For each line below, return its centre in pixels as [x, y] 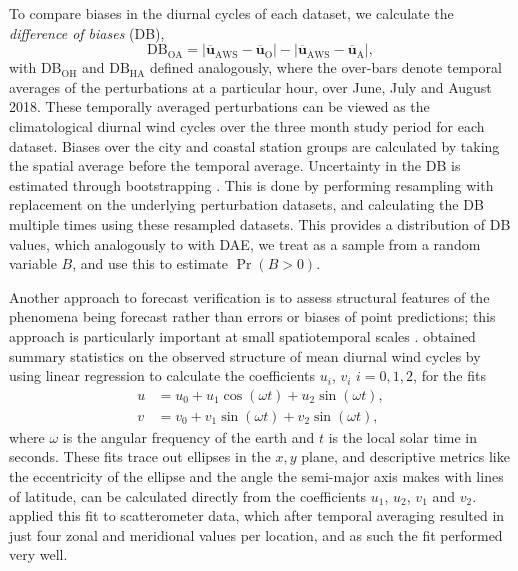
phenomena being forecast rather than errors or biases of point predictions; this [252, 316]
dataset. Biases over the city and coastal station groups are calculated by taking [254, 145]
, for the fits [449, 375]
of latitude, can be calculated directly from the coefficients [188, 495]
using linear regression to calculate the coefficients [162, 375]
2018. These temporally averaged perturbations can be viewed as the [219, 106]
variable [33, 263]
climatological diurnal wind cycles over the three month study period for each [247, 125]
